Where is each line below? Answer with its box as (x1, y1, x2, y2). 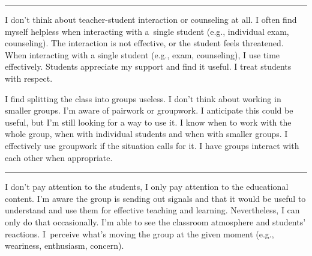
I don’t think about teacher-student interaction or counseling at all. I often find (5, 13, 297, 25)
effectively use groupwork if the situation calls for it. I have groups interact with (5, 139, 299, 151)
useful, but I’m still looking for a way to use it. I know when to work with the (5, 115, 292, 128)
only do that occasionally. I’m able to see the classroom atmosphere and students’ (5, 215, 306, 228)
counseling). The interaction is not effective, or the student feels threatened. (5, 37, 284, 49)
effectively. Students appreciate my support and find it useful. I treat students (5, 60, 292, 73)
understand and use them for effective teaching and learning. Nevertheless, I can (5, 204, 300, 216)
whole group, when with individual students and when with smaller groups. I (5, 127, 288, 140)
